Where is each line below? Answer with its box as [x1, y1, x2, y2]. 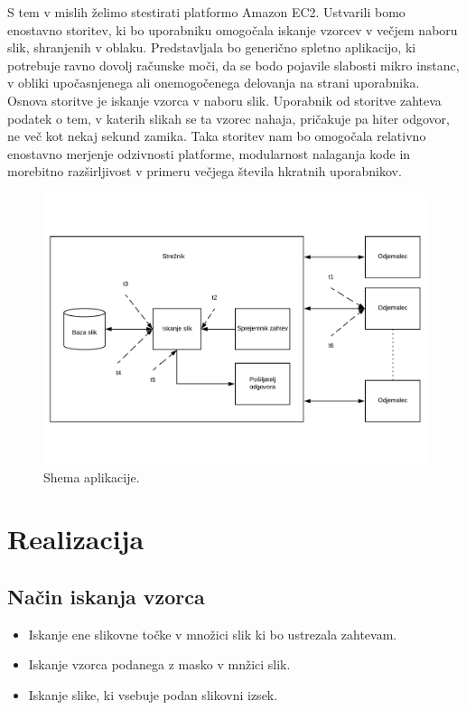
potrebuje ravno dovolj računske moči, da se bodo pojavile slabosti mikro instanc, [7, 55, 460, 74]
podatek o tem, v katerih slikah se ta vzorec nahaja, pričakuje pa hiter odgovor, [7, 108, 450, 127]
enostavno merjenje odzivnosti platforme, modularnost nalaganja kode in [7, 144, 411, 163]
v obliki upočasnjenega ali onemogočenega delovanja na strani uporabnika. [7, 73, 420, 92]
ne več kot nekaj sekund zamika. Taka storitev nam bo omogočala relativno [7, 126, 426, 145]
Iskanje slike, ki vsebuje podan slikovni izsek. [28, 685, 278, 704]
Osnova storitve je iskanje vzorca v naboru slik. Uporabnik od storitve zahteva [7, 90, 442, 109]
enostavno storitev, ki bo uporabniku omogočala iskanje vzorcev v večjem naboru [7, 20, 458, 39]
